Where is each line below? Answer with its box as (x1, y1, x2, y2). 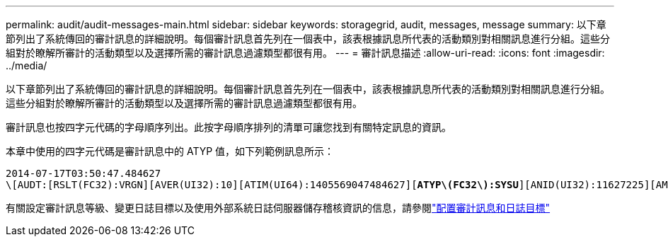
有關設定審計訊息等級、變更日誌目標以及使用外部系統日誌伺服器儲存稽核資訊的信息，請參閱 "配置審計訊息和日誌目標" (6, 202, 551, 214)
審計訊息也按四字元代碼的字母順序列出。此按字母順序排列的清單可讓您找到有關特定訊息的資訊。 (6, 121, 451, 133)
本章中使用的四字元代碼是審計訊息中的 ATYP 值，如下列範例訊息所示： (6, 145, 335, 157)
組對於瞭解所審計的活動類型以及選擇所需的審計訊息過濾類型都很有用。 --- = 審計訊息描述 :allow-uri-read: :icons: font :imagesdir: (6, 47, 605, 59)
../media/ (6, 59, 47, 71)
